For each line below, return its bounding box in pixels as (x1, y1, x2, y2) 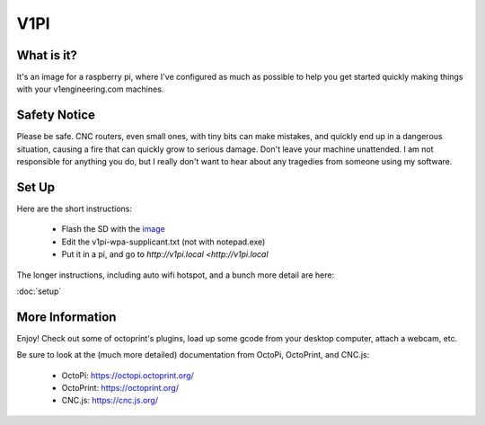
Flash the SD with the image (61, 224, 165, 235)
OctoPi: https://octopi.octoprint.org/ (61, 369, 195, 381)
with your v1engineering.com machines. (16, 84, 164, 94)
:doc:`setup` (16, 286, 62, 297)
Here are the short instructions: (16, 203, 132, 215)
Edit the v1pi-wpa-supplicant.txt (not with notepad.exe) (61, 236, 266, 247)
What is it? (16, 48, 78, 63)
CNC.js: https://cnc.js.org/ (61, 395, 159, 406)
